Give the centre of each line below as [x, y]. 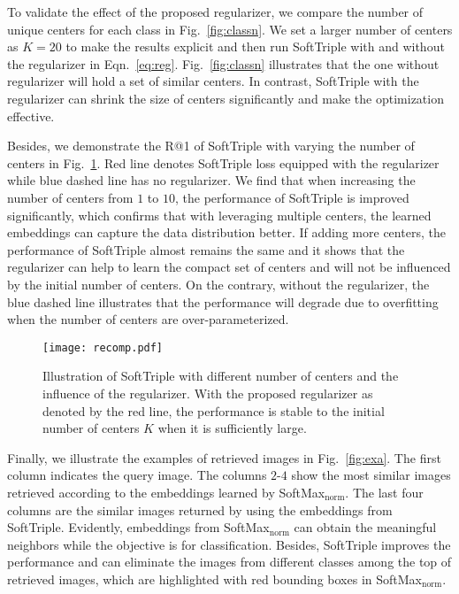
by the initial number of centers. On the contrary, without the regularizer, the [218, 284]
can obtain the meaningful [365, 527]
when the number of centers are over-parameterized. [148, 319]
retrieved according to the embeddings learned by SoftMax [166, 492]
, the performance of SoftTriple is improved [292, 197]
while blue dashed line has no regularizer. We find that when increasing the [211, 180]
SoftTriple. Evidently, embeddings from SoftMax [138, 527]
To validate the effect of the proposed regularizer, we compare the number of [215, 12]
